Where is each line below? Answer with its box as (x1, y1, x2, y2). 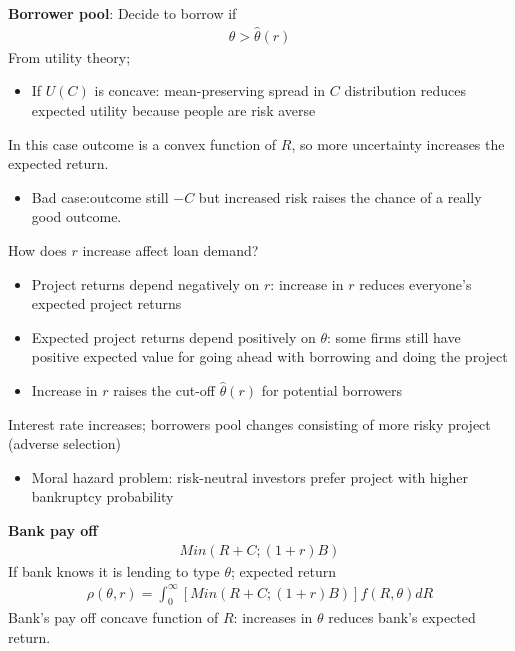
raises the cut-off (113, 379, 215, 400)
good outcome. (31, 206, 122, 227)
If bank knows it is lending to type (8, 560, 220, 581)
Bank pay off (8, 519, 98, 540)
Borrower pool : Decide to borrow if (8, 3, 237, 23)
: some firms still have (327, 326, 461, 347)
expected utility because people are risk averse (31, 100, 316, 121)
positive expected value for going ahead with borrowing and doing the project (31, 346, 508, 367)
